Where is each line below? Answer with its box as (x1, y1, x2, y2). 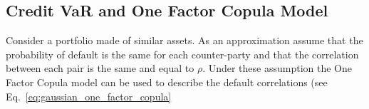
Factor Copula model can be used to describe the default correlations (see (6, 74, 328, 89)
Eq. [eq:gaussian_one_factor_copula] (6, 88, 172, 103)
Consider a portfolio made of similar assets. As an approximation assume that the (6, 33, 363, 48)
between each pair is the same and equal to (6, 61, 194, 76)
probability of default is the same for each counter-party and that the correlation (6, 46, 359, 61)
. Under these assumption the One (202, 61, 352, 76)
